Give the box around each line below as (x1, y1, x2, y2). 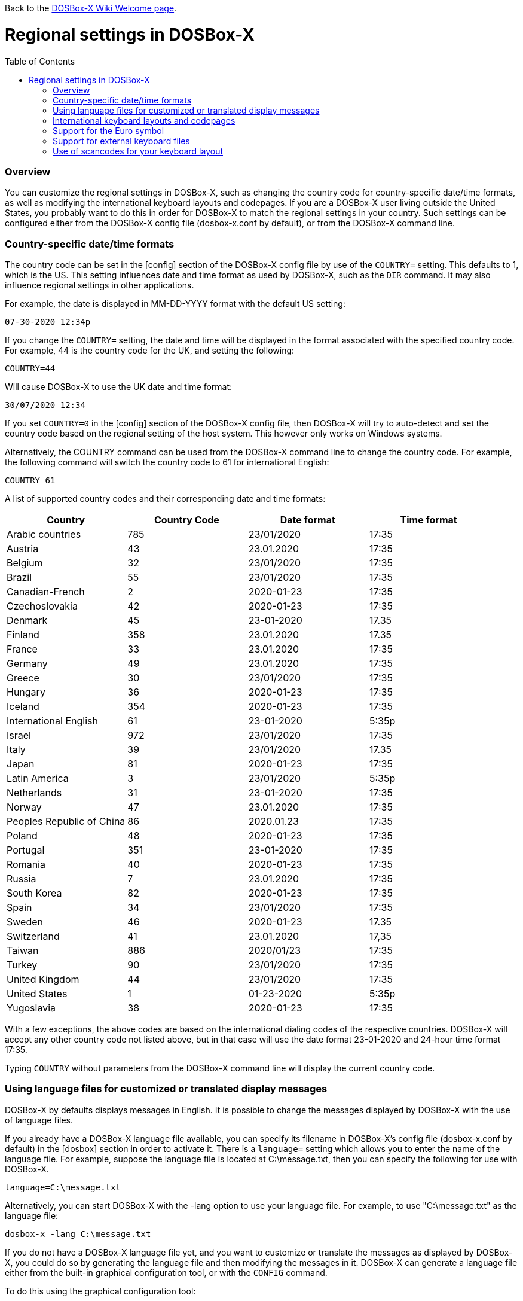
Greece (7, 672, 39, 684)
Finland (7, 629, 39, 641)
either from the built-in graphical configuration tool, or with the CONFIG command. (5, 1267, 328, 1278)
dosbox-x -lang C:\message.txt (5, 1229, 151, 1239)
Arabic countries (7, 528, 81, 540)
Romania (7, 858, 45, 870)
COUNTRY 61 (5, 476, 56, 485)
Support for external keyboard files (53, 135, 190, 146)
